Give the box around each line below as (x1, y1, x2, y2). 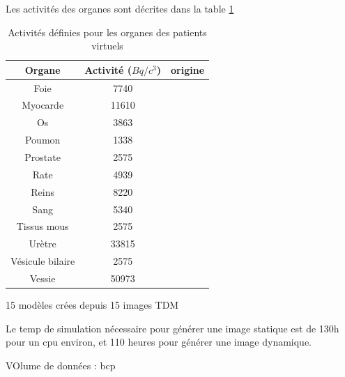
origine (171, 62, 205, 77)
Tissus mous (16, 219, 69, 233)
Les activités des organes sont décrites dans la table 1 (6, 1, 234, 15)
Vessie (29, 270, 56, 285)
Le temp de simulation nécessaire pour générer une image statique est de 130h (6, 321, 339, 335)
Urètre (29, 236, 56, 251)
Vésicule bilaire (10, 254, 75, 268)
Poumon (24, 132, 61, 147)
